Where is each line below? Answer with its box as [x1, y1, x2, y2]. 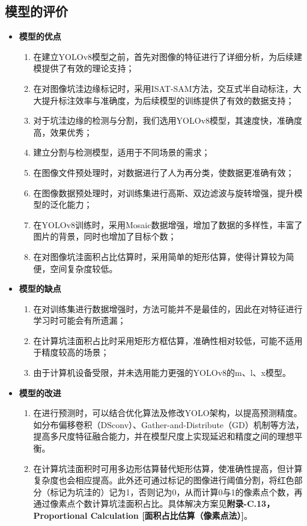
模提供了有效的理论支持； [33, 62, 135, 74]
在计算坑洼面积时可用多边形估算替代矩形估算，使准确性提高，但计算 [33, 462, 303, 474]
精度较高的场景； [41, 346, 109, 358]
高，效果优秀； [33, 125, 93, 138]
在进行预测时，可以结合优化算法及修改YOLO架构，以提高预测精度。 [33, 407, 302, 419]
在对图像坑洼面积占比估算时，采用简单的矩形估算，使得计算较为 [33, 250, 286, 262]
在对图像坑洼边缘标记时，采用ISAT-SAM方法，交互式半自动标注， [33, 82, 293, 94]
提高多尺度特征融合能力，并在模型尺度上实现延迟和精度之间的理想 [33, 430, 294, 443]
